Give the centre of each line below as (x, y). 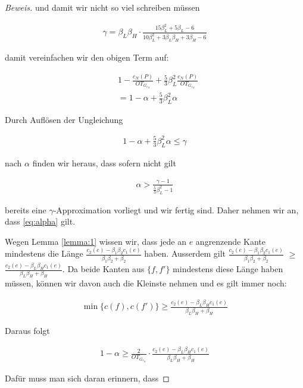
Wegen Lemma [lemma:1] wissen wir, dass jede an (96, 241)
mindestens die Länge (44, 253)
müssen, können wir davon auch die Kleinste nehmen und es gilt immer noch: (146, 283)
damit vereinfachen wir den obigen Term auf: (87, 57)
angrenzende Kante (230, 241)
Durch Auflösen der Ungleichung (64, 119)
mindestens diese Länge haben (228, 269)
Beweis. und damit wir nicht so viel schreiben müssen (102, 7)
